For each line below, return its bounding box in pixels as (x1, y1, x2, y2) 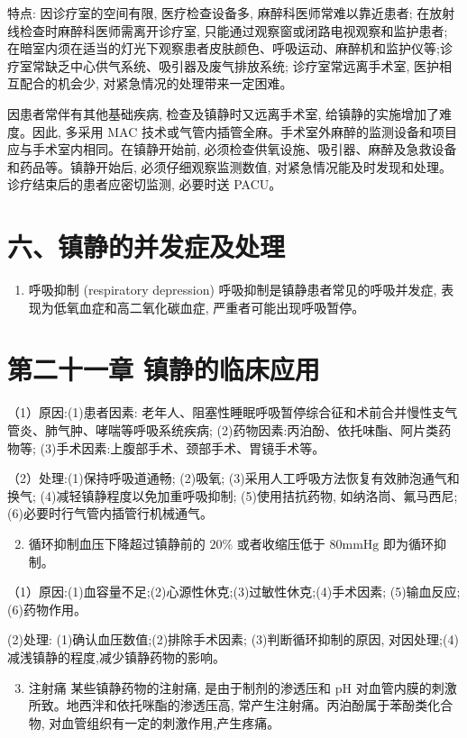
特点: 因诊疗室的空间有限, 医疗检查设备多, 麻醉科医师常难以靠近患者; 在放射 (7, 4, 455, 22)
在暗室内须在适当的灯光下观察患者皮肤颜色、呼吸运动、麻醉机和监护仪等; (7, 39, 440, 58)
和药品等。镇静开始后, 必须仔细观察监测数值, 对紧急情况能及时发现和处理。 (7, 157, 453, 176)
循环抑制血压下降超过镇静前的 (28, 533, 206, 552)
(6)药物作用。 (7, 599, 87, 618)
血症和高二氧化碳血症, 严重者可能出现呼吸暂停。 (78, 297, 365, 316)
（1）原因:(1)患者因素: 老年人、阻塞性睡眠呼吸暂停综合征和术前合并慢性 (7, 403, 433, 422)
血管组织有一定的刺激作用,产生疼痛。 (61, 713, 280, 732)
